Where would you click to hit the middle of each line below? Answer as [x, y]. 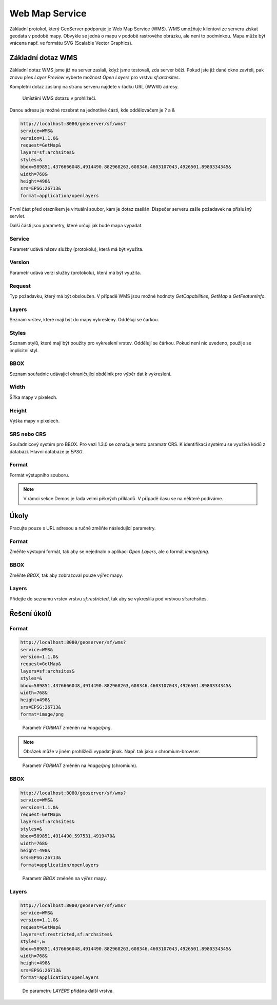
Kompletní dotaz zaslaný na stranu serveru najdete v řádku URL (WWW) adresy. [94, 87]
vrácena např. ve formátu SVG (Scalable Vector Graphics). [71, 43]
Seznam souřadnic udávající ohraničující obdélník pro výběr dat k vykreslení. [91, 374]
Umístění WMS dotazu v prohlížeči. [60, 98]
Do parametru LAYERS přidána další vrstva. [68, 991]
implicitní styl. [24, 350]
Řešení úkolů [31, 614]
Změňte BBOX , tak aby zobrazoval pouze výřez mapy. [66, 575]
